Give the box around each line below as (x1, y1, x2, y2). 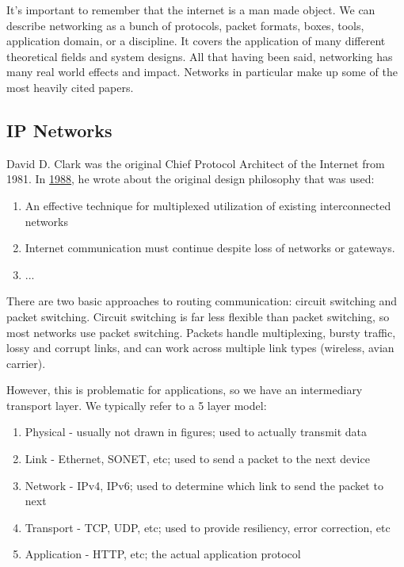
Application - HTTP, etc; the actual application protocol (25, 546, 301, 562)
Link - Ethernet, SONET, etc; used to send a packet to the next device (25, 450, 370, 467)
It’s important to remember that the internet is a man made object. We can (6, 2, 375, 17)
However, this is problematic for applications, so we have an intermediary (6, 381, 363, 398)
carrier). (6, 354, 46, 371)
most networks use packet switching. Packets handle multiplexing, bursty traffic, (6, 324, 396, 340)
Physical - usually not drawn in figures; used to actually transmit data (25, 423, 368, 440)
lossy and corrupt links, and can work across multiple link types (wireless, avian (6, 339, 394, 356)
